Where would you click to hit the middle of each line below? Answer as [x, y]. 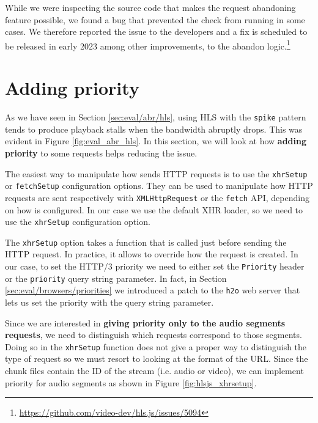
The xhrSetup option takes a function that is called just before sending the [146, 242]
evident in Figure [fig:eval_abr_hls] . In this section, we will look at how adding [156, 141]
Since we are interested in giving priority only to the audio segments [145, 322]
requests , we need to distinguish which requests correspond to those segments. [153, 335]
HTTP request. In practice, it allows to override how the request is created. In [152, 254]
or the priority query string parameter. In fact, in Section [116, 278]
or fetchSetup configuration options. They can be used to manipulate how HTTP [159, 186]
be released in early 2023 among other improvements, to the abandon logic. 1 [148, 45]
